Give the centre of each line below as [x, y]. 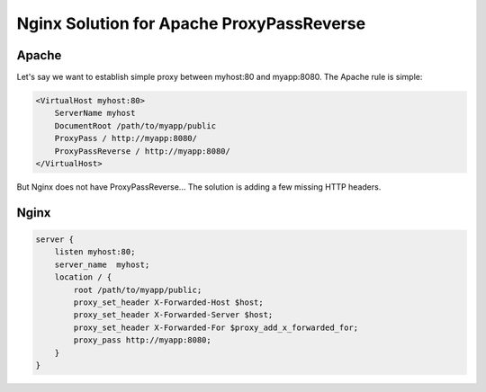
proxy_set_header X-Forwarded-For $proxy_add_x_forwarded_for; [216, 327]
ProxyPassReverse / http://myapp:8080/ [143, 151]
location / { [83, 277]
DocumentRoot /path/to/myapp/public [135, 125]
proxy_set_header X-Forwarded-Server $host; [173, 315]
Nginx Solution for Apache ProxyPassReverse [191, 23]
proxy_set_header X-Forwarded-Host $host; [169, 302]
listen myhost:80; [95, 252]
